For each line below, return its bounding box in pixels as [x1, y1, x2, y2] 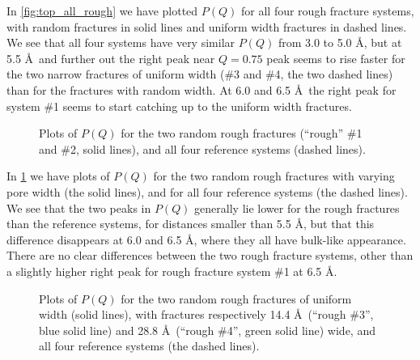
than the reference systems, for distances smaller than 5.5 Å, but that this [6, 215, 375, 232]
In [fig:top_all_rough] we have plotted [6, 2, 198, 19]
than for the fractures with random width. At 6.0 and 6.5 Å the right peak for [6, 81, 397, 98]
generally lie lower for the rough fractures [194, 199, 400, 216]
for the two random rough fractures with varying [153, 167, 395, 184]
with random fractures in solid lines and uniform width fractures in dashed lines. [6, 18, 407, 35]
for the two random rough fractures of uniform [121, 290, 352, 307]
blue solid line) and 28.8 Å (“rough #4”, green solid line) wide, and [39, 321, 375, 338]
